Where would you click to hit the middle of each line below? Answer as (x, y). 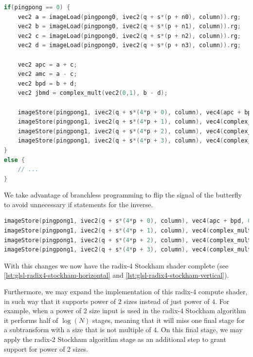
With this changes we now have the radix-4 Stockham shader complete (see (116, 265)
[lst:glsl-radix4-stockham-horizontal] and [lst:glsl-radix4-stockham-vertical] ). (117, 275)
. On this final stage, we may (200, 330)
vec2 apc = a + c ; (47, 64)
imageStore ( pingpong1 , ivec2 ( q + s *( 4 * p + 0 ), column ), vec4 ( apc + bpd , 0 (128, 221)
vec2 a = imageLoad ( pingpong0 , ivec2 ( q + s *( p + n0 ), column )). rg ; (129, 17)
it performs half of (31, 320)
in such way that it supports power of (60, 301)
